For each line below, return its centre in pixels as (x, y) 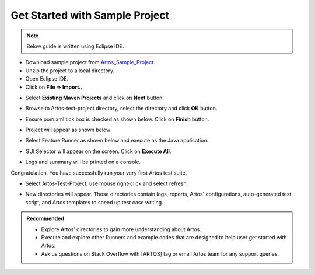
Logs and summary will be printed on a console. (83, 162)
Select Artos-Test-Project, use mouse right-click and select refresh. (107, 183)
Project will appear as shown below (68, 130)
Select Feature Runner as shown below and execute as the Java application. (117, 141)
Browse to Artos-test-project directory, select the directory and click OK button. (121, 109)
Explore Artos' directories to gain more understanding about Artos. (121, 229)
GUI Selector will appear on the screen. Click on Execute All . (98, 151)
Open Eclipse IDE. (47, 79)
